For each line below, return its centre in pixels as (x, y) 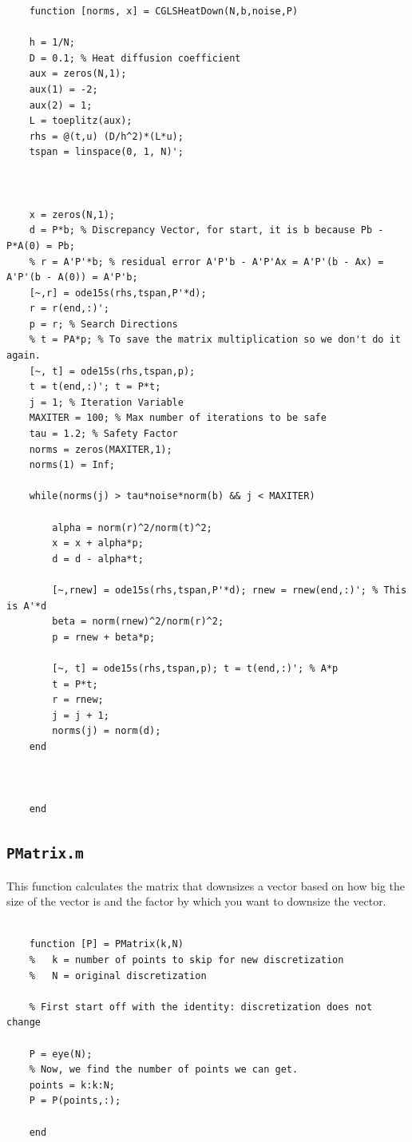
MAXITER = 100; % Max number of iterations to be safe (178, 418)
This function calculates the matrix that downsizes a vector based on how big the (206, 885)
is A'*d (27, 606)
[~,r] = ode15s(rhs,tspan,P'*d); (118, 293)
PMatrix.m (45, 854)
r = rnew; (78, 700)
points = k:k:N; (72, 1085)
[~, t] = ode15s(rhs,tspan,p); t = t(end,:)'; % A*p (195, 668)
